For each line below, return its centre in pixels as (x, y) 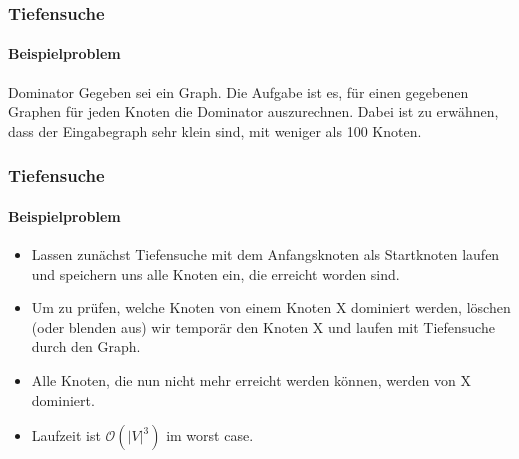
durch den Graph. (86, 346)
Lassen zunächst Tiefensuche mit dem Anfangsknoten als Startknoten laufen (265, 254)
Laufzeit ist (66, 435)
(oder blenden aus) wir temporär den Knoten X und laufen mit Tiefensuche (263, 326)
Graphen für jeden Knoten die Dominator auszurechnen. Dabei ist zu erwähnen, (253, 111)
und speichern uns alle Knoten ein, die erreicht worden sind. (215, 273)
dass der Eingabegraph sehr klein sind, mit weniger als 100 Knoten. (215, 130)
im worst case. (210, 435)
